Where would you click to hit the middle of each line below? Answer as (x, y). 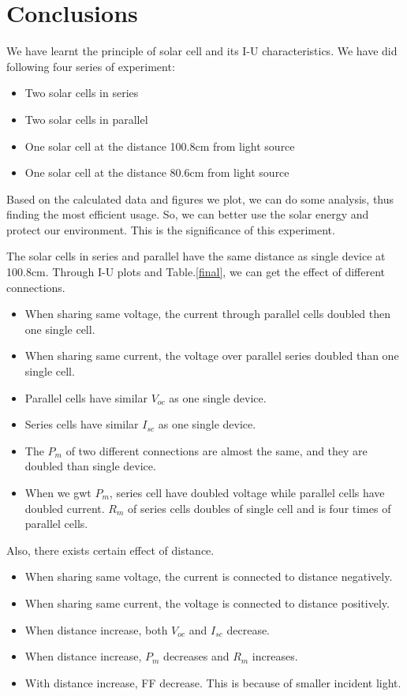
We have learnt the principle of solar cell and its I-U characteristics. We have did (202, 51)
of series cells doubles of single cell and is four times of (259, 508)
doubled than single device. (90, 466)
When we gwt (58, 492)
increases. (275, 656)
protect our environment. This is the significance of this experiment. (171, 229)
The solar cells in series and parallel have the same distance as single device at (196, 256)
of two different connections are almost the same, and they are (217, 450)
